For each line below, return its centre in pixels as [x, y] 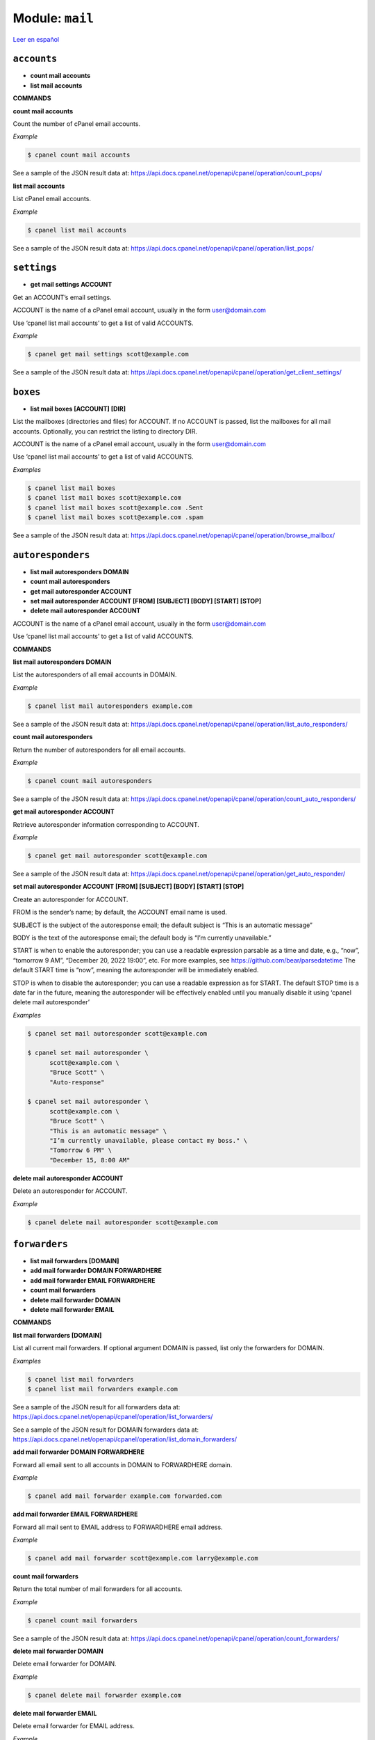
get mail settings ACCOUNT [71, 285]
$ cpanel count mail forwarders [83, 1620]
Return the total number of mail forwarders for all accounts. [98, 1589]
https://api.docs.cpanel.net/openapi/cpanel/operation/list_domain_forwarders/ [125, 1439]
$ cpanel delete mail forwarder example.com [105, 1695]
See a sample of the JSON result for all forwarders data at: [97, 1407]
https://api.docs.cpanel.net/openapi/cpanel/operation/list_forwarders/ [113, 1417]
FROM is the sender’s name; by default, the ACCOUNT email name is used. [120, 912]
